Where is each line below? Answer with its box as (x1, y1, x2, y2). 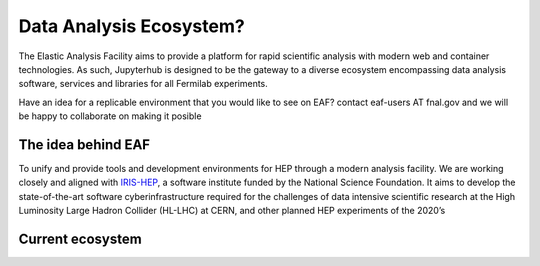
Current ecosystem (18, 231, 142, 247)
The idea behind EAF (18, 136, 150, 153)
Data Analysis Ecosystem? (18, 15, 245, 37)
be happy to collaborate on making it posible (18, 110, 202, 122)
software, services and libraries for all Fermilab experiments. (18, 78, 269, 90)
